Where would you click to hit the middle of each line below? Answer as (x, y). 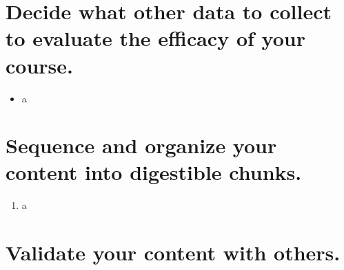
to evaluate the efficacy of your (155, 38)
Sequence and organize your (141, 145)
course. (39, 65)
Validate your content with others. (173, 252)
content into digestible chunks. (154, 172)
